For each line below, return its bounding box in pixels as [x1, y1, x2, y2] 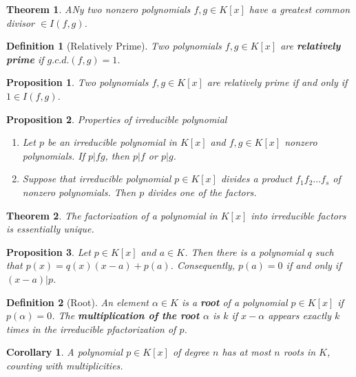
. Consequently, [170, 258, 235, 272]
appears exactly [268, 308, 332, 323]
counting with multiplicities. [6, 358, 123, 372]
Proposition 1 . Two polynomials [6, 75, 149, 89]
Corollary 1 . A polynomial [6, 345, 123, 359]
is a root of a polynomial [181, 294, 288, 309]
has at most [222, 345, 271, 359]
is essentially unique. [6, 222, 94, 236]
